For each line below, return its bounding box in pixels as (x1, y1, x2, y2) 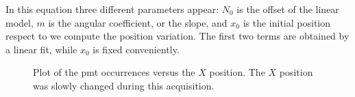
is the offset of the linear (236, 2, 339, 16)
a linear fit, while (5, 42, 77, 56)
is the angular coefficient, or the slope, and (48, 15, 228, 29)
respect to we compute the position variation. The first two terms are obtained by (5, 29, 350, 43)
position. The (209, 65, 265, 79)
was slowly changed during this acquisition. (33, 78, 215, 92)
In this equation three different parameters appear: (5, 2, 219, 16)
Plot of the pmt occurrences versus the (33, 65, 195, 79)
